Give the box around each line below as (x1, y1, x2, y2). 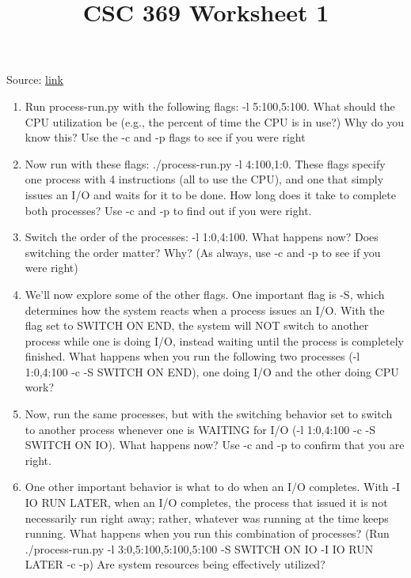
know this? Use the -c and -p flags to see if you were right (25, 129, 306, 145)
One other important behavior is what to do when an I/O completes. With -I (25, 478, 400, 495)
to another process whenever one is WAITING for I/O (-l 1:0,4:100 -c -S (25, 421, 376, 437)
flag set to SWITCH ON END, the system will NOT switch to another (25, 317, 369, 334)
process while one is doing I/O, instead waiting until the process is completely (25, 332, 404, 349)
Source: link (6, 71, 64, 88)
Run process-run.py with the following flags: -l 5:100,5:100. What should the (25, 97, 395, 114)
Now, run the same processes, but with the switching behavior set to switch (25, 406, 393, 422)
